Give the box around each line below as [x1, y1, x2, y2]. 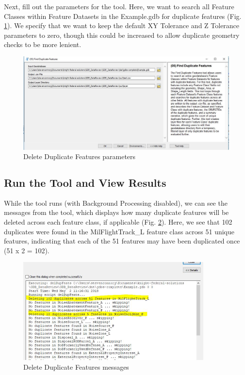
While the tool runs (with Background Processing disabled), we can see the [4, 197, 228, 208]
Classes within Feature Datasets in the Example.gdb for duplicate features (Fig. [4, 11, 242, 21]
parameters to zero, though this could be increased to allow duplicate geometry [4, 30, 240, 40]
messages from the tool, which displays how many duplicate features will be [4, 207, 229, 217]
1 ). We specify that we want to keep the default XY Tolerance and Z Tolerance [4, 20, 240, 31]
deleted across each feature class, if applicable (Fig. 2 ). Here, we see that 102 [4, 217, 232, 227]
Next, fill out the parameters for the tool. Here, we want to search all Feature [4, 1, 234, 11]
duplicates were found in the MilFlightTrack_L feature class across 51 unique [4, 226, 234, 236]
